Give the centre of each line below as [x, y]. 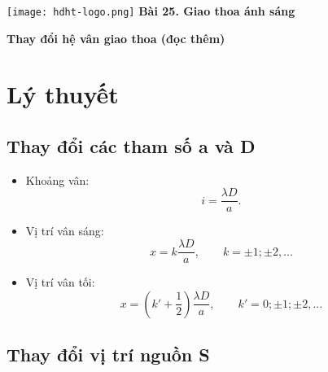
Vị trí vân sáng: [65, 231]
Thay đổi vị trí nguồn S [108, 354]
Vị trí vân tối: [60, 282]
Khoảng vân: [57, 179]
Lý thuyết [63, 94]
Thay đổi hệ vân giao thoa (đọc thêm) [116, 38]
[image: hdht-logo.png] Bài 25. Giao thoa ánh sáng [151, 11]
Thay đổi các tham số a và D [131, 146]
